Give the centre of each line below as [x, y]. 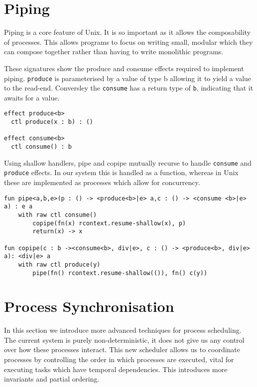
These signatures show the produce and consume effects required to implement [124, 68]
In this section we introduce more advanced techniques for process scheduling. [123, 330]
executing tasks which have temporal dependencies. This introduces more [116, 369]
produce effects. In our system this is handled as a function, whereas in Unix [121, 172]
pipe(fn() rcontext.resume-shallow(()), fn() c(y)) [120, 273]
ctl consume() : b [42, 147]
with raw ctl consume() [58, 215]
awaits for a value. [32, 97]
